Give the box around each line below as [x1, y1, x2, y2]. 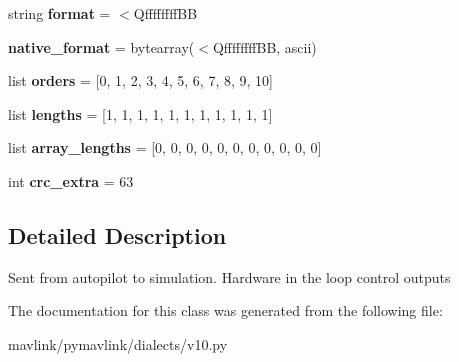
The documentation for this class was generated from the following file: [8, 300, 443, 321]
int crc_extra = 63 [8, 170, 134, 191]
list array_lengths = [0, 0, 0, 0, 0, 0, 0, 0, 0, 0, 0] [8, 137, 322, 158]
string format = [8, 3, 111, 23]
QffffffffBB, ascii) [212, 36, 317, 57]
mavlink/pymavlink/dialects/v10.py [8, 333, 228, 354]
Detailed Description [8, 219, 227, 250]
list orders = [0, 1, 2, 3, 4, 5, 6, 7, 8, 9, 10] [8, 70, 273, 91]
